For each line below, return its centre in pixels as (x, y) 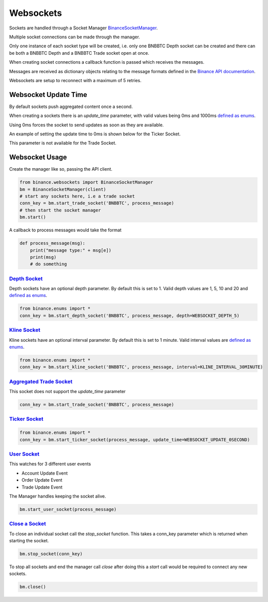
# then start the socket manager (60, 210)
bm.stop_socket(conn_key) (51, 554)
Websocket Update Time (48, 95)
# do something (48, 264)
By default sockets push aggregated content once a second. (71, 106)
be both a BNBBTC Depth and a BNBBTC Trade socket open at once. (79, 53)
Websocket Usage (38, 157)
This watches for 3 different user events (50, 464)
